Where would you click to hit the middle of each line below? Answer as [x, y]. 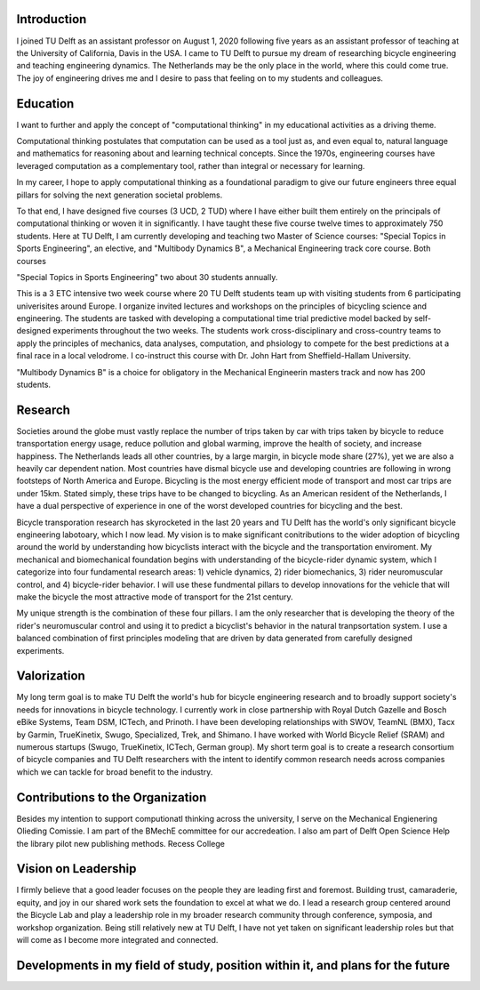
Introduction [52, 19]
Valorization [51, 676]
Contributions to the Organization [112, 797]
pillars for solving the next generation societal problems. [120, 195]
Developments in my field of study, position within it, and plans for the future [233, 965]
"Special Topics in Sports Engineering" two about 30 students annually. [147, 277]
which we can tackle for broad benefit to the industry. [115, 772]
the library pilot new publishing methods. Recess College [121, 843]
